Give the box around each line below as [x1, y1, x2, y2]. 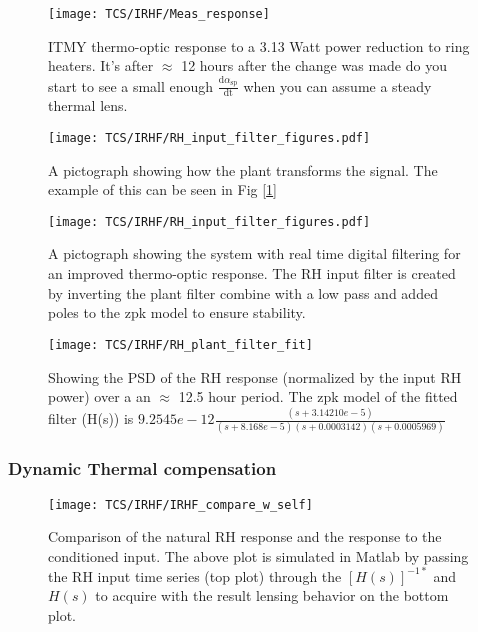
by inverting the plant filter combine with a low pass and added [48, 282, 438, 303]
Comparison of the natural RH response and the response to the [48, 526, 442, 547]
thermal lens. [48, 95, 128, 116]
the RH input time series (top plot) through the [48, 565, 342, 586]
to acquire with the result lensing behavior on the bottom [95, 585, 449, 606]
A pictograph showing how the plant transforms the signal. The [48, 159, 438, 180]
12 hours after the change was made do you [181, 55, 447, 76]
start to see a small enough [48, 75, 214, 96]
